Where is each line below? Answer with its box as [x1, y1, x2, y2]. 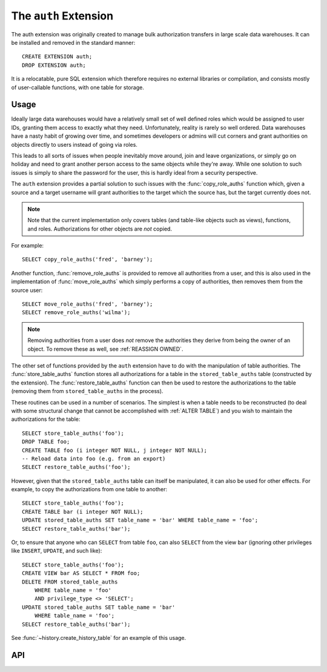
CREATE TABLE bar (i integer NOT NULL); [22, 508, 144, 515]
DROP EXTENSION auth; [22, 61, 86, 69]
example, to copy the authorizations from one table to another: [11, 486, 168, 493]
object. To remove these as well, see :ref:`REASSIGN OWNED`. [27, 345, 183, 352]
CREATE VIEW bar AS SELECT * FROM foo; [22, 570, 140, 577]
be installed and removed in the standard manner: [11, 39, 136, 46]
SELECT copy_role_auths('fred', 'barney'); [22, 256, 153, 263]
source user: [11, 286, 43, 294]
